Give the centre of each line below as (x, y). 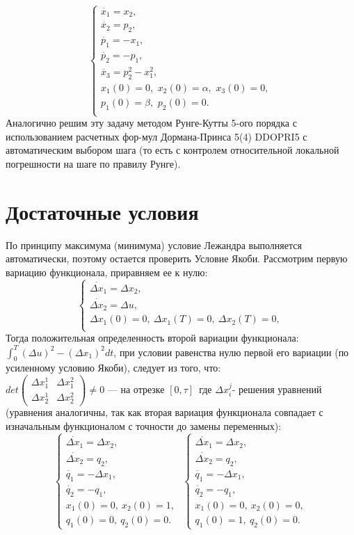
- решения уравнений (277, 389)
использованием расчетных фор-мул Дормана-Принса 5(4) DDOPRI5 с (156, 136)
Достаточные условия (102, 211)
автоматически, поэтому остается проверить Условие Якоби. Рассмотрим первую (177, 258)
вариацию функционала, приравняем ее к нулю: (107, 272)
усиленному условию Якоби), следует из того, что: (113, 368)
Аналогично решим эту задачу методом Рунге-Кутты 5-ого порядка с (151, 123)
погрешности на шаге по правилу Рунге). (93, 163)
